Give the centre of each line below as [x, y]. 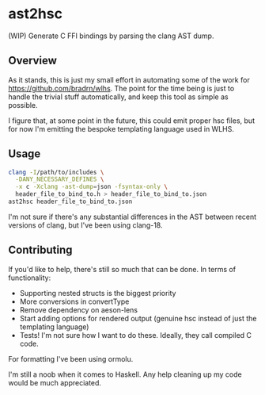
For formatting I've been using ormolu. [71, 359]
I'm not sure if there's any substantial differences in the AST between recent [132, 217]
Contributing [40, 250]
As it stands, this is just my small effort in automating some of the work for [129, 79]
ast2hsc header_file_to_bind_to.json [70, 202]
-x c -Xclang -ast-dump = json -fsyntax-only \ [92, 187]
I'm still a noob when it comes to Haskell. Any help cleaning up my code [125, 374]
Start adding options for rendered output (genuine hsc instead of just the [138, 318]
